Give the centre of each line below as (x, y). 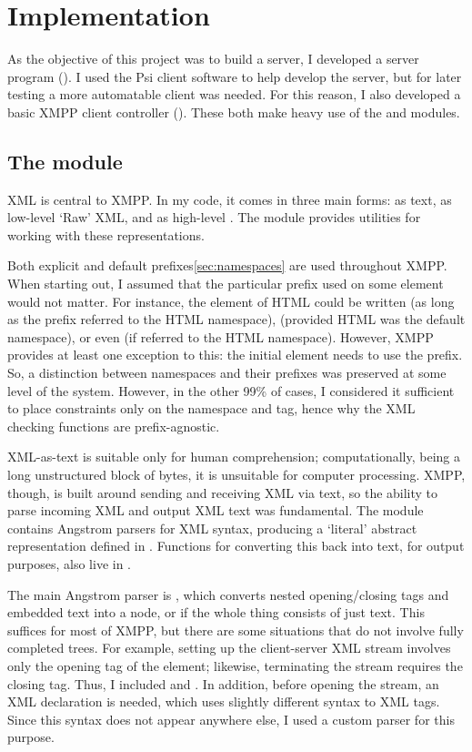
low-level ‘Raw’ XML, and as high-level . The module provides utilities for (214, 217)
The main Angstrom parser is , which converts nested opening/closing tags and (228, 594)
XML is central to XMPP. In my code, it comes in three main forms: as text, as (230, 199)
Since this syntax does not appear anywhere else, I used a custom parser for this (231, 719)
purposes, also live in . (69, 563)
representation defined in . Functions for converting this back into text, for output (236, 546)
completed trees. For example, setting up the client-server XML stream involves (229, 648)
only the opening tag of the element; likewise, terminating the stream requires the (235, 665)
